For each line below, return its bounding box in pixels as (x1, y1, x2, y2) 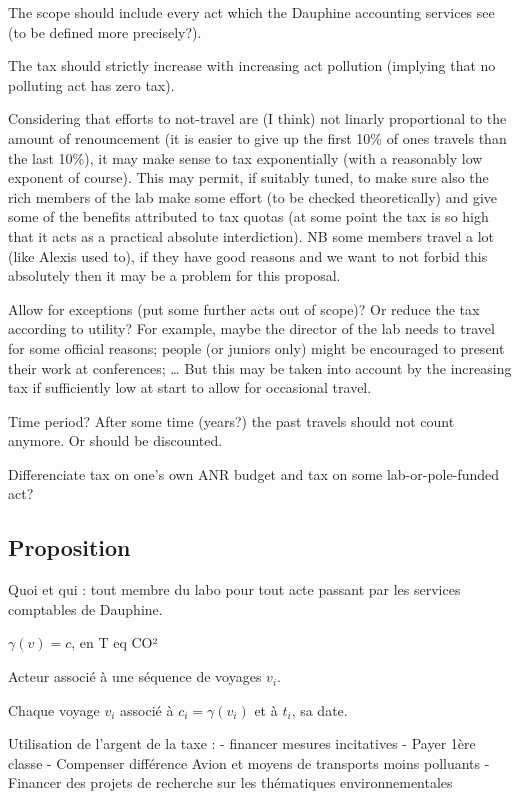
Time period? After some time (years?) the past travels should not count (8, 410, 455, 431)
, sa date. (291, 699, 348, 720)
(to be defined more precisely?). (8, 21, 202, 42)
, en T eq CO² (71, 632, 158, 653)
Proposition (8, 532, 131, 563)
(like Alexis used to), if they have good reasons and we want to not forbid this (8, 245, 488, 266)
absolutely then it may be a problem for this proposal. (8, 265, 341, 286)
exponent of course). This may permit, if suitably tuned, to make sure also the (8, 167, 489, 188)
